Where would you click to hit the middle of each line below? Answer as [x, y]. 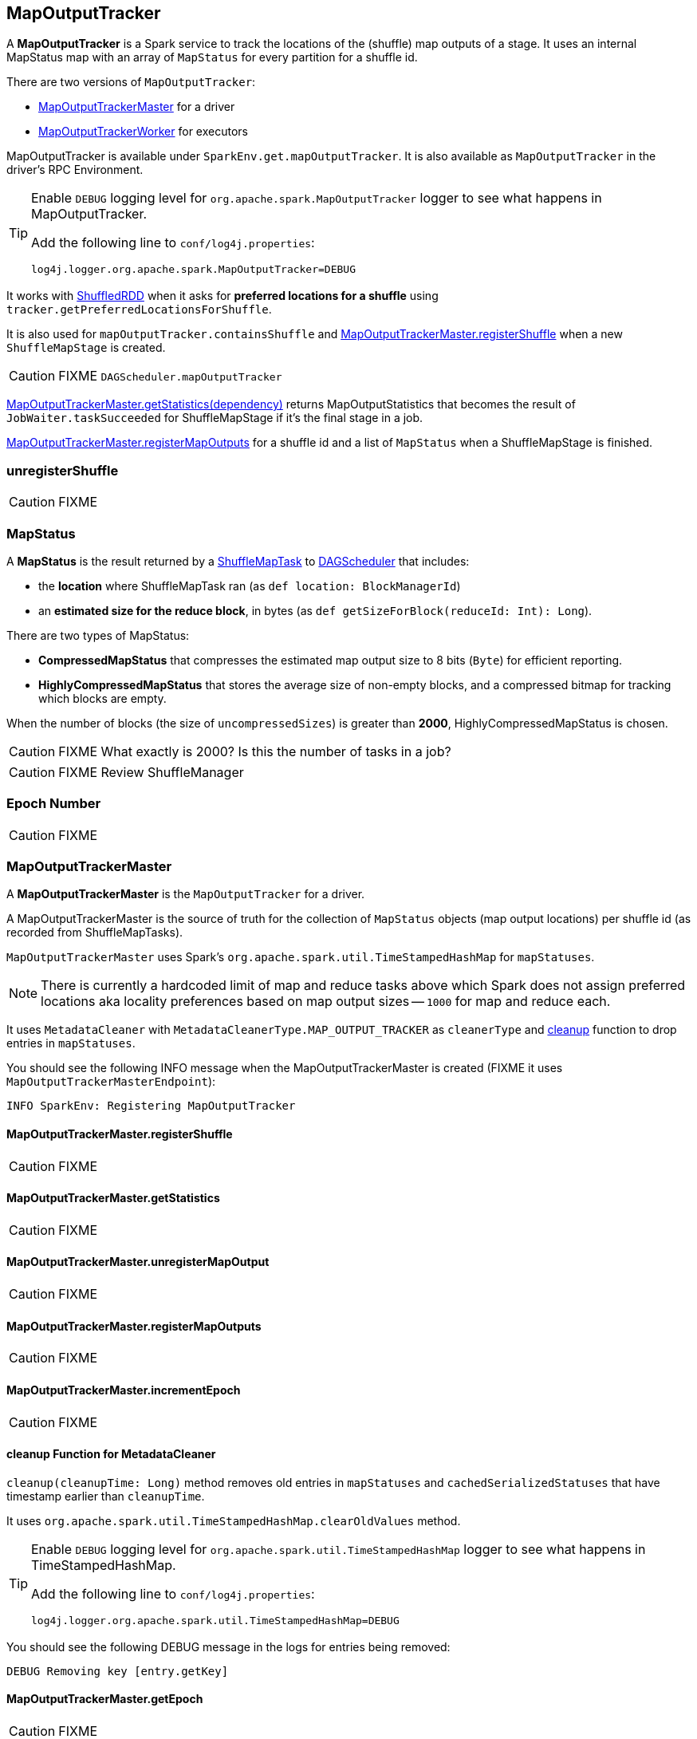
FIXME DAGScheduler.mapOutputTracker [170, 376]
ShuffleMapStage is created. [86, 348]
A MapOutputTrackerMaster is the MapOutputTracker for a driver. [186, 894]
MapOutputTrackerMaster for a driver [137, 107]
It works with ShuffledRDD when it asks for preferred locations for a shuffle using [222, 296]
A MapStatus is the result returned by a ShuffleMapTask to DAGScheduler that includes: [238, 561]
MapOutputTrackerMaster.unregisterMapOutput [138, 1262]
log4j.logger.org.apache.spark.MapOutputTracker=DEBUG [193, 270]
